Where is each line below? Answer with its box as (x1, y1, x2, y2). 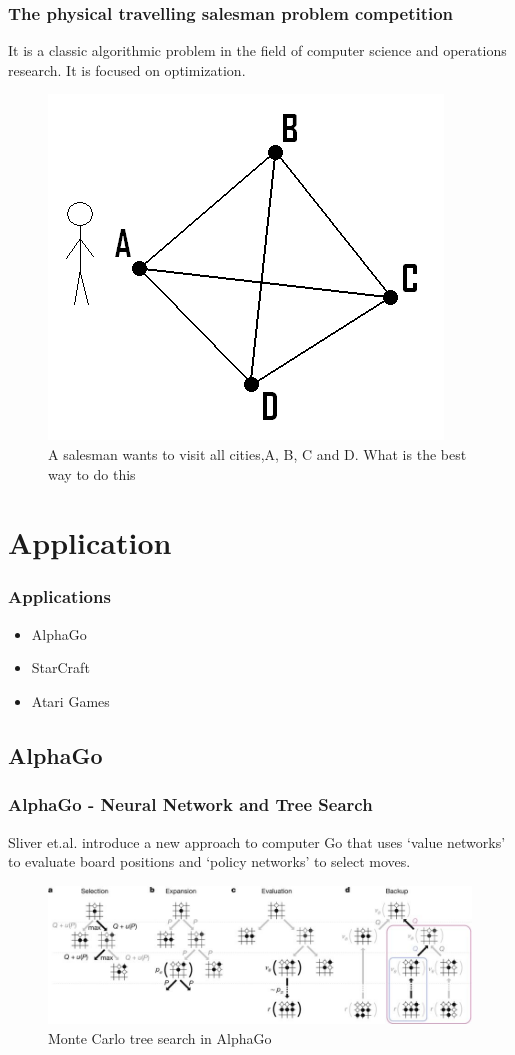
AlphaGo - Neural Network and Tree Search (8, 792, 373, 817)
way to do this (48, 463, 136, 484)
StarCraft (31, 657, 90, 678)
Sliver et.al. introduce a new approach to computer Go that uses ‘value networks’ (8, 831, 506, 852)
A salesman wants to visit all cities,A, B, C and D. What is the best (48, 444, 467, 464)
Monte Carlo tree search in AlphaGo (48, 1027, 272, 1048)
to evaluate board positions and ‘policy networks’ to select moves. (8, 851, 411, 872)
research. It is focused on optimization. (8, 59, 246, 80)
